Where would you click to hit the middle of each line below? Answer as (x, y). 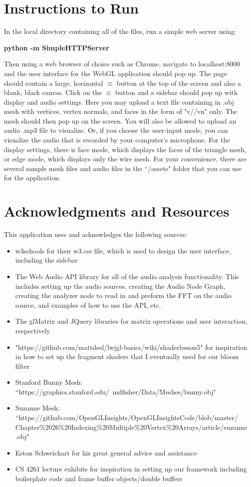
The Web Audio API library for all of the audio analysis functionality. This (127, 276)
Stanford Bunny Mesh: (49, 382)
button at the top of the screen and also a (179, 83)
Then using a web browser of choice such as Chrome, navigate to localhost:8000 (122, 64)
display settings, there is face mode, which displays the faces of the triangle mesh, (125, 149)
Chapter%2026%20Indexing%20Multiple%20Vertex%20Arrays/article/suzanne (131, 427)
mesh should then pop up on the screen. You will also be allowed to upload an (120, 120)
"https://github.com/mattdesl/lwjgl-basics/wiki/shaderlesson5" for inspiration (131, 347)
